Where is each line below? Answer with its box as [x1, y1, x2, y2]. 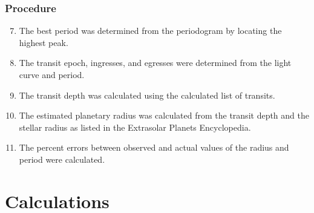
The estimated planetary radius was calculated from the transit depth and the [19, 109, 309, 122]
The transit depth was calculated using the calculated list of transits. [19, 88, 275, 101]
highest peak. [19, 36, 68, 48]
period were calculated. [19, 152, 105, 165]
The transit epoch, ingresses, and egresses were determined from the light [19, 56, 292, 69]
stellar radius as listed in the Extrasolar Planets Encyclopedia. [19, 120, 251, 133]
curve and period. [19, 68, 85, 80]
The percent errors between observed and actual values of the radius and [19, 141, 289, 154]
